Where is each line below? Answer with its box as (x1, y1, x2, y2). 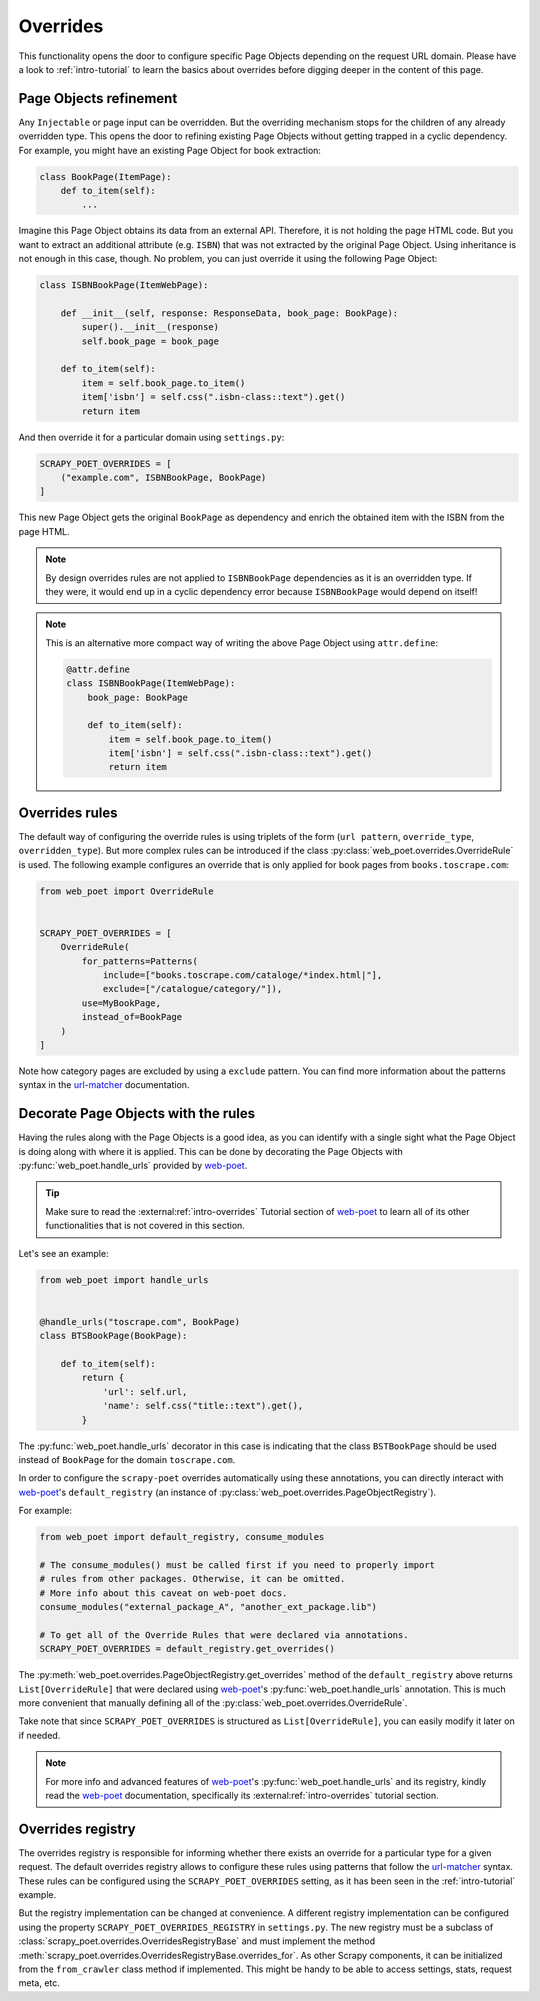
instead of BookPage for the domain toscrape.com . (18, 1453, 236, 1465)
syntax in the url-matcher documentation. (18, 1079, 190, 1091)
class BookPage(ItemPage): (39, 171, 172, 182)
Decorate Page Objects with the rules (18, 1105, 256, 1122)
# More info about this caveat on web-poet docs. (39, 1587, 288, 1599)
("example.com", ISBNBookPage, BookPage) (60, 472, 267, 484)
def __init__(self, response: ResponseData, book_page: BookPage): (60, 307, 399, 319)
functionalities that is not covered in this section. (45, 1220, 245, 1232)
